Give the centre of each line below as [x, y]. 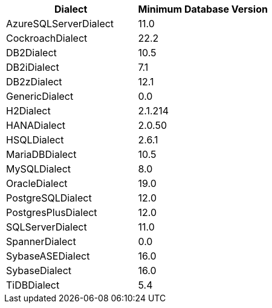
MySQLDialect [39, 169]
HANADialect [36, 125]
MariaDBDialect [41, 154]
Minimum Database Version [203, 9]
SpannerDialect [41, 241]
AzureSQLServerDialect [60, 24]
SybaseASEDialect [48, 256]
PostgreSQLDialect [49, 198]
